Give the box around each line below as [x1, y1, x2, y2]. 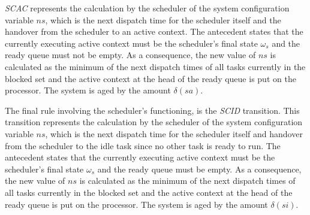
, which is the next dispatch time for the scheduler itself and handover [45, 127, 303, 140]
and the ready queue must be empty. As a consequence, [97, 162, 302, 175]
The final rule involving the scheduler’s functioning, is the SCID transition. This [5, 104, 300, 116]
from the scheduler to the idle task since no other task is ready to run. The [5, 139, 281, 152]
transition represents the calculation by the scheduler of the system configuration [5, 116, 303, 128]
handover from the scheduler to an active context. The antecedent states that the [5, 25, 303, 38]
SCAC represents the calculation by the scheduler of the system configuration [5, 2, 290, 14]
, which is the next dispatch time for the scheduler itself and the [45, 13, 281, 26]
